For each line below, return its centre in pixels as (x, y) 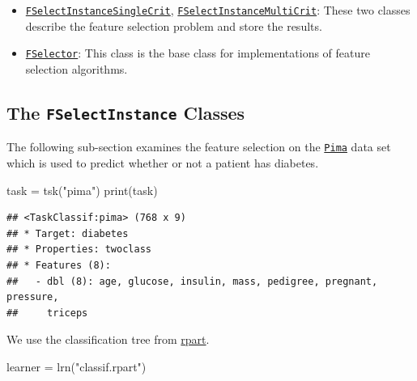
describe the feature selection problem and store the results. (174, 25)
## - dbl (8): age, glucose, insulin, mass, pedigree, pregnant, (192, 281)
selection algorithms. (77, 68)
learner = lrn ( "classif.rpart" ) (77, 366)
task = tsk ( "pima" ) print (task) (82, 190)
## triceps (47, 313)
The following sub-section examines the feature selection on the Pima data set (199, 147)
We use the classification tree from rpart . (108, 339)
